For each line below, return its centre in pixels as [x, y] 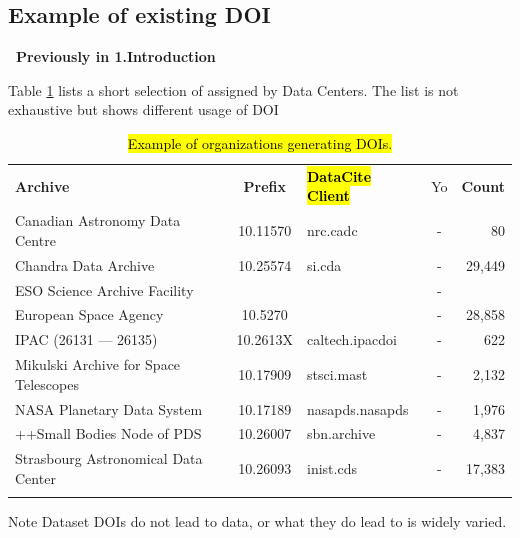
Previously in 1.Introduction [116, 56]
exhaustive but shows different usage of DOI [143, 109]
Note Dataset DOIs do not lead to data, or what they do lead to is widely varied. [257, 521]
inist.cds [332, 468]
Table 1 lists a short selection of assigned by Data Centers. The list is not [233, 89]
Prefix [265, 185]
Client [328, 195]
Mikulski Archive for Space [98, 364]
